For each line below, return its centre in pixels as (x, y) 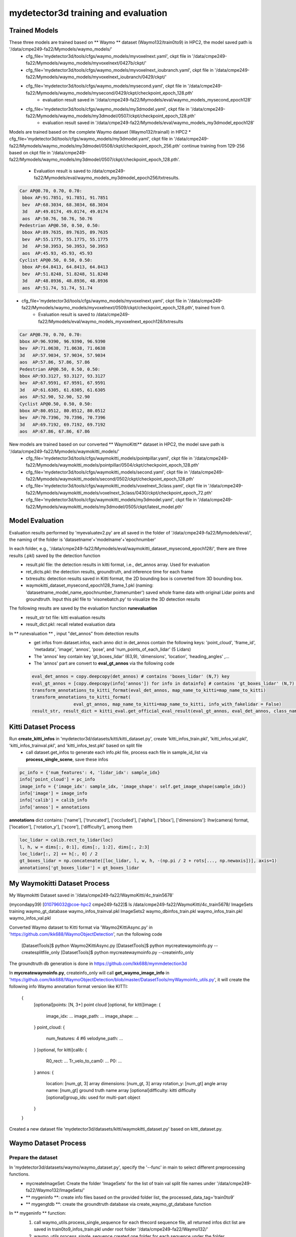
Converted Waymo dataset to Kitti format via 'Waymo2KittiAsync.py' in (81, 927)
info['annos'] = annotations (55, 807)
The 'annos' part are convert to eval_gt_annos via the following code (104, 664)
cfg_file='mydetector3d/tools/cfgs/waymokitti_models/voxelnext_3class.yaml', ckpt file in (116, 486)
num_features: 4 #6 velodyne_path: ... (85, 1039)
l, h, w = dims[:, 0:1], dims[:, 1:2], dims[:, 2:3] (85, 847)
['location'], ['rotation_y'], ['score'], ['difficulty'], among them (71, 827)
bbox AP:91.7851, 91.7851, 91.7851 (65, 198)
